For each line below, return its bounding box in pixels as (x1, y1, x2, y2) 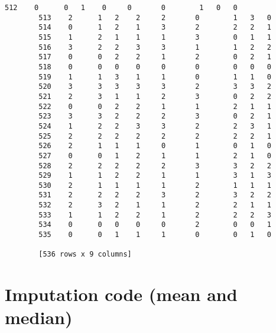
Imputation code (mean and (5, 282, 238, 306)
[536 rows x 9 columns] (38, 250, 132, 259)
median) (5, 305, 73, 329)
